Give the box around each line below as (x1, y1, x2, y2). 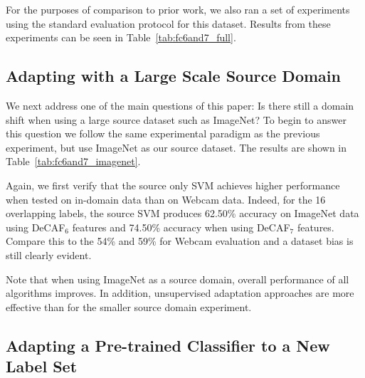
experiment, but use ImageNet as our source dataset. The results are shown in (6, 140, 347, 154)
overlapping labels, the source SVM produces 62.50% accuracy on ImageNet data (6, 206, 359, 221)
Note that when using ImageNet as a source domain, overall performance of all (6, 271, 349, 286)
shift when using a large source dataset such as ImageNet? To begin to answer (6, 112, 347, 127)
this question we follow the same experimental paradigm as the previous (6, 126, 320, 141)
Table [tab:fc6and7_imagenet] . (6, 154, 141, 169)
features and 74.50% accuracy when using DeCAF (72, 219, 290, 234)
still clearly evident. (6, 247, 92, 262)
